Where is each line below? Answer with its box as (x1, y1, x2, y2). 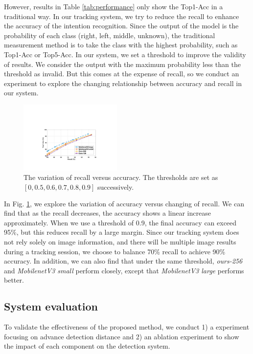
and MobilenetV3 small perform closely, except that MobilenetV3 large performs (4, 265, 244, 275)
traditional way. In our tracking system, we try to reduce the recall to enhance (4, 11, 239, 21)
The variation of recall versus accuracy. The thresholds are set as (23, 172, 218, 182)
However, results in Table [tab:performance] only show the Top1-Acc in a (4, 1, 223, 11)
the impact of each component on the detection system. (4, 341, 170, 351)
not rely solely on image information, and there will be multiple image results (4, 236, 236, 246)
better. (4, 275, 24, 285)
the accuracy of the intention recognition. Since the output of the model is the (4, 21, 239, 31)
